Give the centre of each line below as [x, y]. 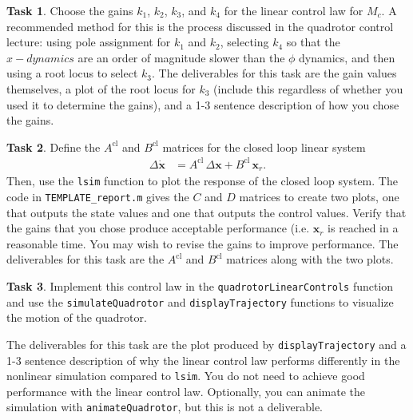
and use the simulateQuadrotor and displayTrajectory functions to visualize [200, 301]
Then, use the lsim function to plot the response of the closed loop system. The [202, 181]
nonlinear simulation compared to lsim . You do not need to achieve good [186, 376]
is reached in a [363, 228]
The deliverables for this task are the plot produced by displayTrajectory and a [206, 344]
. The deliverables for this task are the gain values [274, 73]
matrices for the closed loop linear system [264, 147]
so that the [313, 42]
